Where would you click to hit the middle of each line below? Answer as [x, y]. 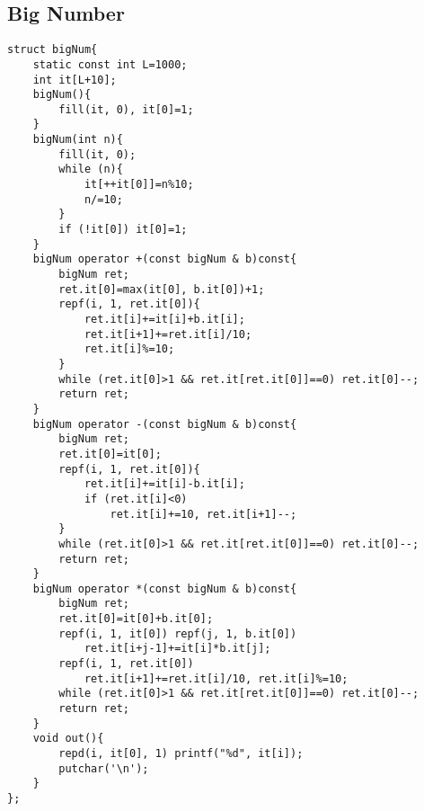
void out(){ [68, 739]
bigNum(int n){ [78, 140]
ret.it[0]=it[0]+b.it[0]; [136, 619]
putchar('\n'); [104, 768]
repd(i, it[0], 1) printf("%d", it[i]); [181, 754]
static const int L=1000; [110, 64]
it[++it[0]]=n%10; [139, 185]
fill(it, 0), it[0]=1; [126, 109]
